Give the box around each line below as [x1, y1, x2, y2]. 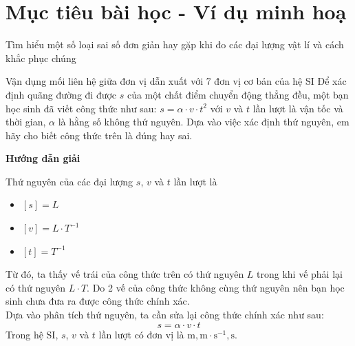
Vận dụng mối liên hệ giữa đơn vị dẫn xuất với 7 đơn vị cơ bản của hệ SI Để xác [6, 74, 347, 88]
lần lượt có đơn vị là [98, 327, 184, 341]
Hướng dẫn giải [6, 151, 80, 165]
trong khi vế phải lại [257, 267, 343, 281]
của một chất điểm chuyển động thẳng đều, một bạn [127, 87, 349, 101]
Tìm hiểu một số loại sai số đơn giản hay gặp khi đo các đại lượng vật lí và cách [6, 37, 344, 52]
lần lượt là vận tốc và [252, 101, 343, 115]
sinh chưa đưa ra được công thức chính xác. [6, 294, 190, 308]
